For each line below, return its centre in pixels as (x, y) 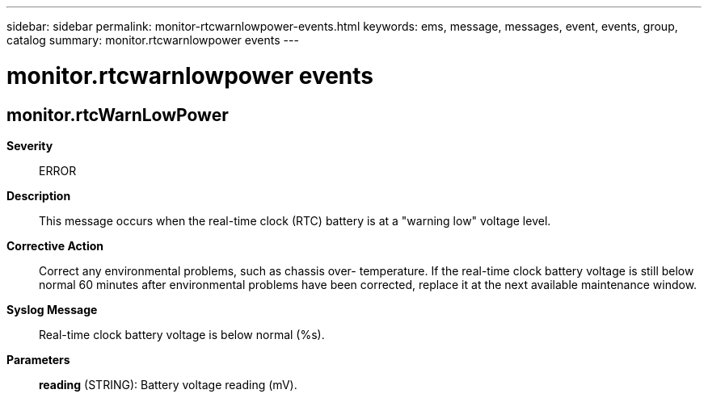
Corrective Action (55, 245)
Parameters (38, 359)
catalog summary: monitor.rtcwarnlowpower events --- (153, 40)
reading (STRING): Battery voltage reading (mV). (168, 384)
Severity (30, 145)
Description (39, 195)
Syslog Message (52, 309)
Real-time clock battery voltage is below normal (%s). (182, 334)
